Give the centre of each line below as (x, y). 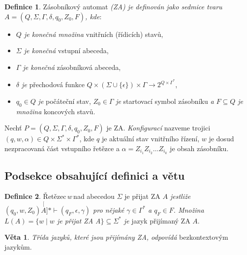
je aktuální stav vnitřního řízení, (151, 139)
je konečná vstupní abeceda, (66, 50)
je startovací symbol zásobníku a (165, 101)
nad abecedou (94, 196)
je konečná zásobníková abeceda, (72, 67)
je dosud (221, 139)
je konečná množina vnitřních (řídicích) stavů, (93, 34)
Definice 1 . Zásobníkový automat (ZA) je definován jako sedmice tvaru (113, 6)
